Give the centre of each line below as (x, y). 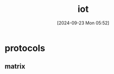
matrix (15, 66)
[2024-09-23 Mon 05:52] (83, 23)
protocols (25, 48)
